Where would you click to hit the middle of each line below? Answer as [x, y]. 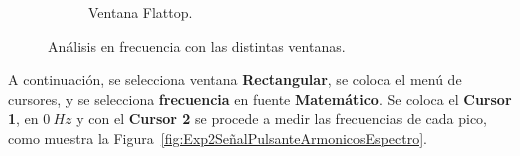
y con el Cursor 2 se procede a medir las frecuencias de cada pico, [281, 118]
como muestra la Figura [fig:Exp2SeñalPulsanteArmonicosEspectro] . [217, 137]
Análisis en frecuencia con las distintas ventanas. [197, 45]
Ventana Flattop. [140, 12]
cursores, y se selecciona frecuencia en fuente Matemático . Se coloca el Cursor [260, 98]
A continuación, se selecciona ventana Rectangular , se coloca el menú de [235, 79]
